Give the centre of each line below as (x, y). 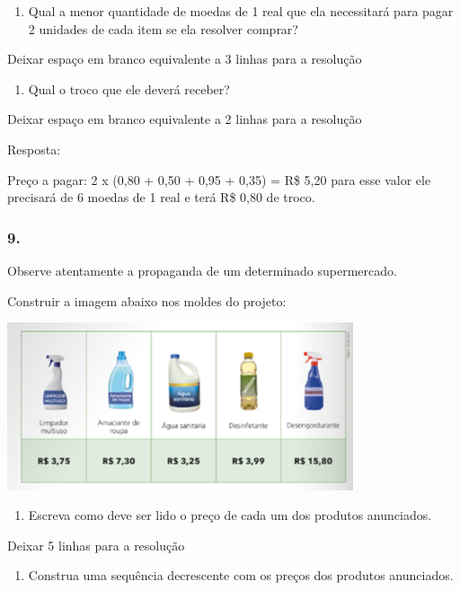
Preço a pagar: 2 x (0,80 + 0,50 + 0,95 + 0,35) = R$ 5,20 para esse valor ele (219, 179)
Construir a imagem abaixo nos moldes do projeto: (147, 300)
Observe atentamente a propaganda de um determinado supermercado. (202, 270)
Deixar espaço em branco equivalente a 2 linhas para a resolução (185, 119)
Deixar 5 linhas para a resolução (96, 545)
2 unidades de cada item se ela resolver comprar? (163, 28)
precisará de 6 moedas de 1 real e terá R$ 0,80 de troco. (161, 197)
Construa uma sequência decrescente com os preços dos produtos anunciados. (241, 575)
